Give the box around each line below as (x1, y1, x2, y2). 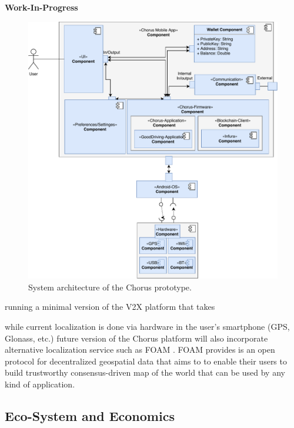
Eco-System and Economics (5, 407, 175, 424)
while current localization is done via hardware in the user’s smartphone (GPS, (5, 320, 290, 333)
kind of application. (5, 378, 75, 390)
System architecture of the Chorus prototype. (28, 280, 192, 293)
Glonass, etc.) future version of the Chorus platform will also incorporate (5, 332, 268, 344)
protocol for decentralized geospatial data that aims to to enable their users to (5, 355, 287, 367)
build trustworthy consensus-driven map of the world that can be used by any (5, 366, 285, 379)
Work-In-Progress (5, 1, 78, 13)
